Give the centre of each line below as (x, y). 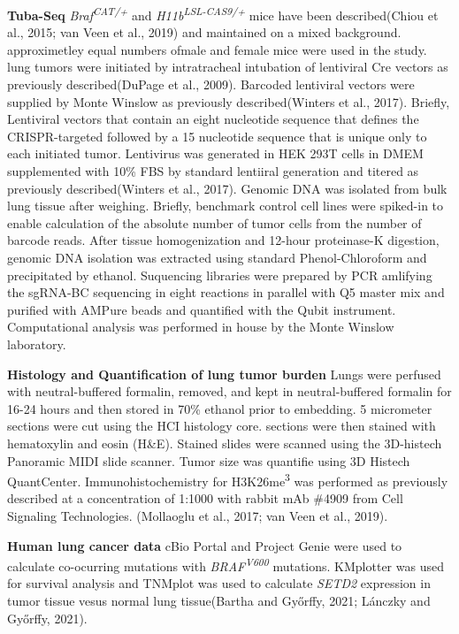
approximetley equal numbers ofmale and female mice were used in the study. (217, 49)
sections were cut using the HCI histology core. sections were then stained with (222, 426)
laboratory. (37, 344)
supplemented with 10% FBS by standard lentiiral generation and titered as (213, 171)
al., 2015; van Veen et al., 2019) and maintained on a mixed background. (204, 32)
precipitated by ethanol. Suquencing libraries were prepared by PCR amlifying (220, 275)
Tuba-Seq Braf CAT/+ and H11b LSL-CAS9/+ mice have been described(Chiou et (223, 14)
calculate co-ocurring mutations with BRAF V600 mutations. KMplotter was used (226, 565)
